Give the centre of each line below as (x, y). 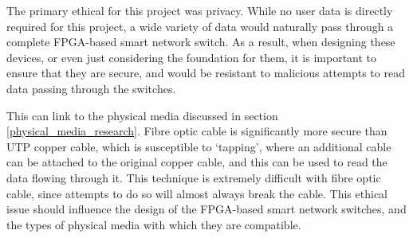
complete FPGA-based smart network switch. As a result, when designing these (201, 42)
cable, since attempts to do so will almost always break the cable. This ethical (197, 193)
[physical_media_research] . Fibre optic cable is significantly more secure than (197, 131)
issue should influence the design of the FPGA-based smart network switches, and (206, 209)
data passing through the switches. (91, 88)
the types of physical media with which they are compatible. (154, 224)
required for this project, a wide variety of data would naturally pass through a (200, 26)
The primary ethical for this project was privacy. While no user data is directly (200, 10)
